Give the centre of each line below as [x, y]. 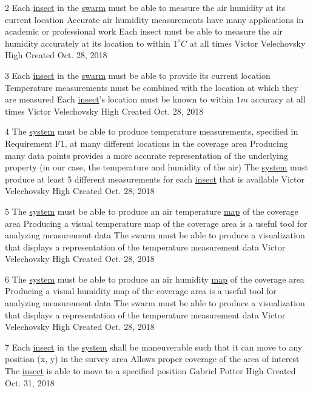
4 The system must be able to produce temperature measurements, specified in [152, 131]
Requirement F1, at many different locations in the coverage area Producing [146, 143]
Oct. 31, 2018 [30, 382]
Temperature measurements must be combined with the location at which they [152, 87]
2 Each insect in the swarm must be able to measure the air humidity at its [145, 7]
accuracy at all [278, 99]
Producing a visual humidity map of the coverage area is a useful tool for [141, 291]
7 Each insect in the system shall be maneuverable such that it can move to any [154, 347]
